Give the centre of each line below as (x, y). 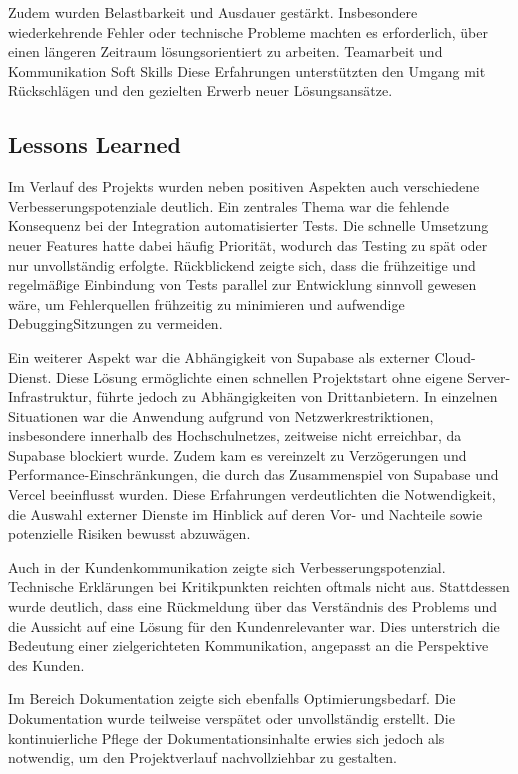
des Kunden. (46, 664)
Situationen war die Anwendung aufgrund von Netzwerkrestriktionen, (221, 415)
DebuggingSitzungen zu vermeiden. (115, 323)
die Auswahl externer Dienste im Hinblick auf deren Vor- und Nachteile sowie (245, 513)
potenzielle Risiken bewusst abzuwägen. (129, 533)
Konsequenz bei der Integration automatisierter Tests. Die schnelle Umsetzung (248, 225)
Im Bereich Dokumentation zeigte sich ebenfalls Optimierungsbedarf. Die (232, 698)
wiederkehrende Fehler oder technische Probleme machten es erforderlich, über (248, 31)
